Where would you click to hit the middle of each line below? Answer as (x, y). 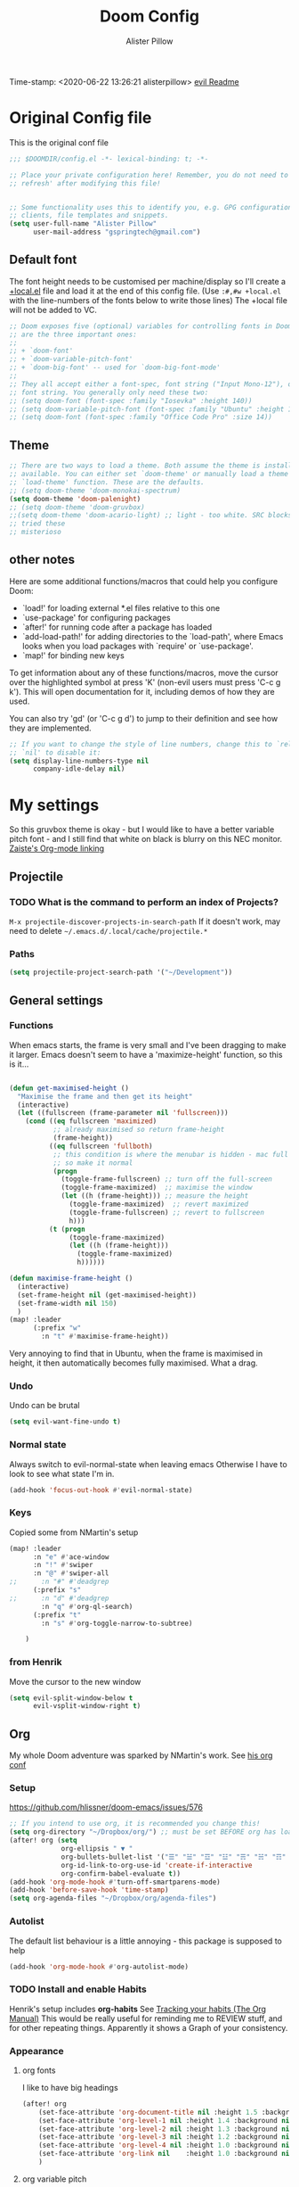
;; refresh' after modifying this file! (85, 183)
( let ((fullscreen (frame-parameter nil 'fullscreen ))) (123, 1113)
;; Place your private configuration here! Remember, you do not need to (149, 175)
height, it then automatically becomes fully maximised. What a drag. (133, 1363)
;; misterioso (36, 532)
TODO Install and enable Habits (78, 1989)
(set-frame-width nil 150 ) (67, 1303)
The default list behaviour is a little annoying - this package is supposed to (145, 1941)
